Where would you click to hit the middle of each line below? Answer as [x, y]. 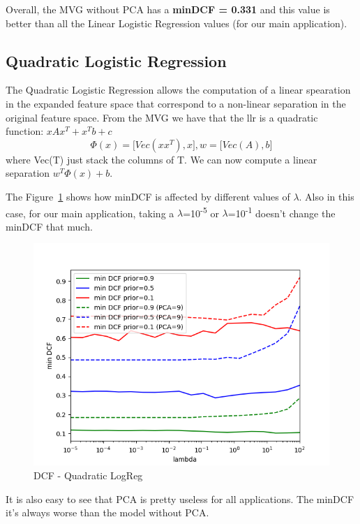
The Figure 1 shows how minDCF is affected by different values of [148, 196]
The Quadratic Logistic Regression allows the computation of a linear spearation [178, 90]
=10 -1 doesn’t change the [282, 212]
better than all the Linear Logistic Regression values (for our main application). [177, 23]
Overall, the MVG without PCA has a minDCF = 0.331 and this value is [168, 9]
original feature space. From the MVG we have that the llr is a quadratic [162, 117]
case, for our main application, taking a [90, 213]
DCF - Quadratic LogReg [88, 475]
